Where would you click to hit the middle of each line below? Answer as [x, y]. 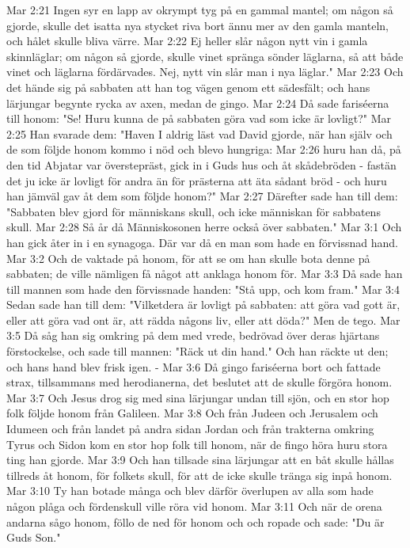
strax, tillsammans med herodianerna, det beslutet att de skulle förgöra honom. [199, 382]
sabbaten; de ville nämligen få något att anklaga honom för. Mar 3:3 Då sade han [205, 274]
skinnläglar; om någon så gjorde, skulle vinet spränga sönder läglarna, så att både [205, 56]
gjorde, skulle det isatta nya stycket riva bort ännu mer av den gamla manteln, [197, 25]
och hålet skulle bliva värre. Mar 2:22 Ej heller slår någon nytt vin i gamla [187, 41]
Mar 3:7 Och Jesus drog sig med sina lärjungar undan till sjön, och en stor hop [198, 397]
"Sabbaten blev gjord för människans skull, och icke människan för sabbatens [194, 211]
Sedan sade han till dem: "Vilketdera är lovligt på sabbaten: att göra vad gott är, [203, 304]
